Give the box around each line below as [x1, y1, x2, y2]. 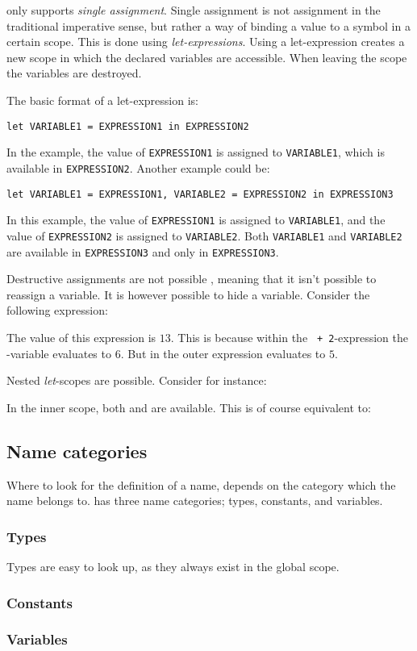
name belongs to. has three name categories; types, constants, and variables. [6, 492, 383, 509]
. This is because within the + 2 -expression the [170, 328, 408, 345]
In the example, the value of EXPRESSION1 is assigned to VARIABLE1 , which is [6, 144, 385, 161]
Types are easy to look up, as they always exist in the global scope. [6, 557, 340, 574]
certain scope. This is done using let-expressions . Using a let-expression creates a [6, 33, 405, 50]
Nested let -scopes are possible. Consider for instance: [6, 372, 267, 389]
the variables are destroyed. [6, 65, 142, 81]
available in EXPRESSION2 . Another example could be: [6, 159, 270, 176]
